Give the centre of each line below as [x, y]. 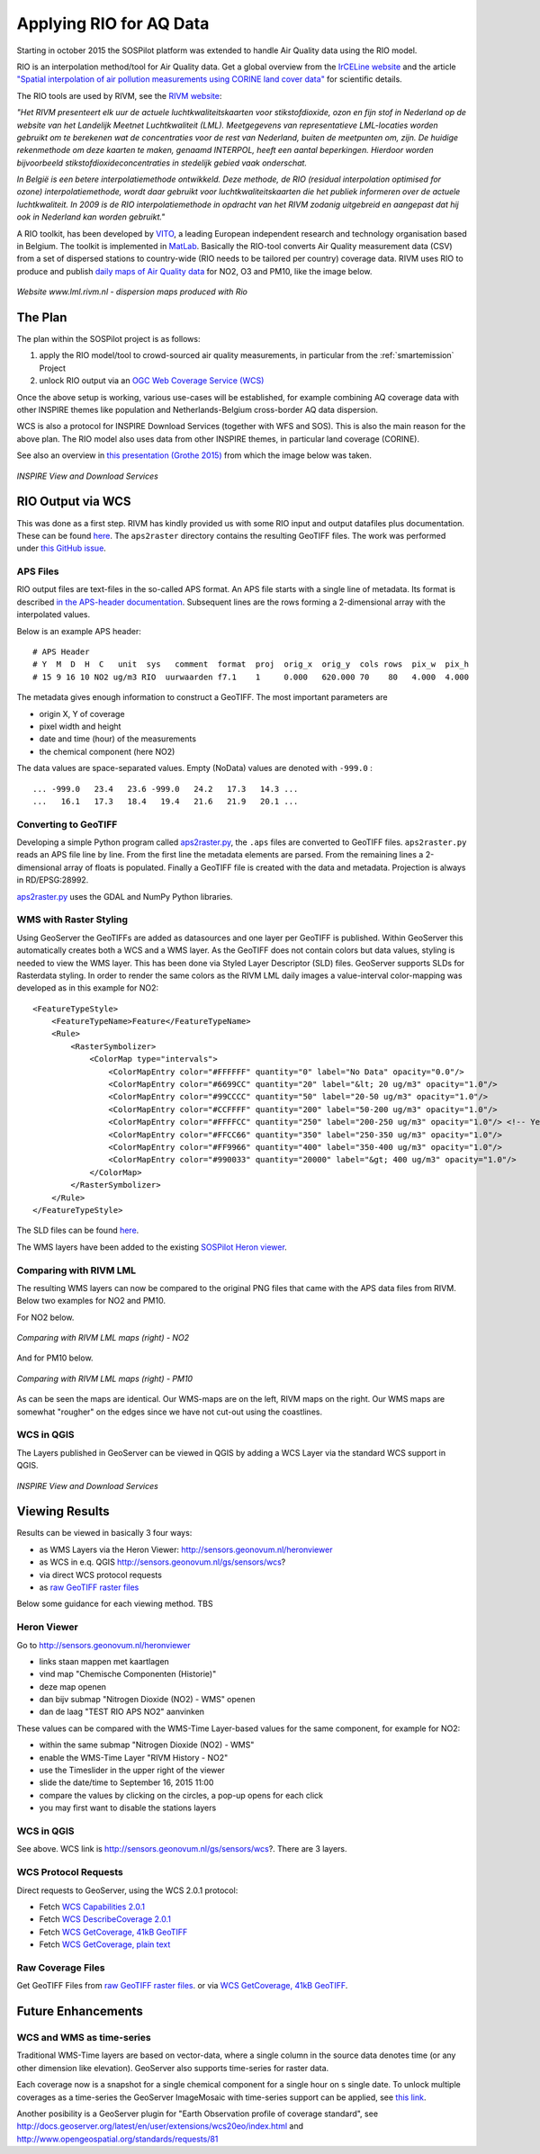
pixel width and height [80, 726]
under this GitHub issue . [62, 548]
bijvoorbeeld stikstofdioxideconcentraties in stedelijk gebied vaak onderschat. [162, 163]
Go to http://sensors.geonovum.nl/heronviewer [103, 1645]
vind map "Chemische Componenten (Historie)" [128, 1674]
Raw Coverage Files [61, 1968]
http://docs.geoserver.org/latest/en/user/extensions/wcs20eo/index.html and [160, 2126]
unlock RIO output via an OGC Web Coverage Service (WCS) [152, 381]
